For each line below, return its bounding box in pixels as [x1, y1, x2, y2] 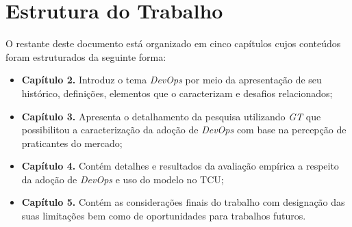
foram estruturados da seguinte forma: [5, 49, 166, 64]
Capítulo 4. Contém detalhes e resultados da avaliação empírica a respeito [21, 159, 339, 173]
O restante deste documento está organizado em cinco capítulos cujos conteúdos [5, 36, 341, 51]
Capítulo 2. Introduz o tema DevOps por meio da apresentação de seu [21, 72, 322, 87]
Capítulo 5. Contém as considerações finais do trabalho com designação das [21, 195, 345, 209]
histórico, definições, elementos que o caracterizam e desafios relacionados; [21, 85, 333, 100]
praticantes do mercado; [21, 135, 123, 150]
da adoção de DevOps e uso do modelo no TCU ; [21, 172, 224, 186]
